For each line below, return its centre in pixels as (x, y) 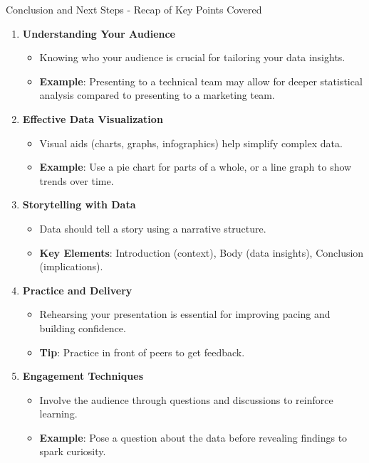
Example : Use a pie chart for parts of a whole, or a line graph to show (196, 167)
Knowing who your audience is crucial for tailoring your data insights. (192, 57)
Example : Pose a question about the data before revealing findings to (193, 437)
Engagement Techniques (83, 376)
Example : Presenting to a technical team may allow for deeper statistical (201, 81)
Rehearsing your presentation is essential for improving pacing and (185, 314)
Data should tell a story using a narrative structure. (153, 228)
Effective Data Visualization (93, 118)
